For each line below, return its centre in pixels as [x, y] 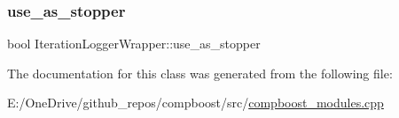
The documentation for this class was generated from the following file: [200, 73]
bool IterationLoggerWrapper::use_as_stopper [134, 44]
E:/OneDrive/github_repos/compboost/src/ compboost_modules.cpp [196, 103]
